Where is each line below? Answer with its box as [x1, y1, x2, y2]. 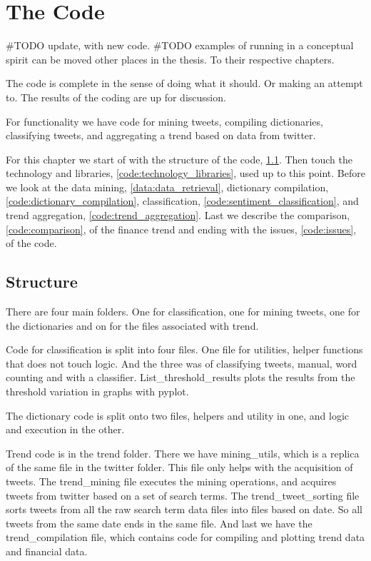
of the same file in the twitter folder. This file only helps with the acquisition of [6, 460, 353, 475]
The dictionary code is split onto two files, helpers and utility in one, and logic [6, 408, 350, 423]
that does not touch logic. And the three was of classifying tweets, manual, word [6, 355, 357, 370]
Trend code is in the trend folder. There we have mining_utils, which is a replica [6, 445, 360, 460]
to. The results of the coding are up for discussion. [6, 89, 226, 104]
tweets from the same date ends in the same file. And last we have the [6, 515, 312, 530]
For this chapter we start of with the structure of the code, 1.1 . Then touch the [6, 151, 352, 166]
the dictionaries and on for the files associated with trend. [6, 318, 259, 333]
